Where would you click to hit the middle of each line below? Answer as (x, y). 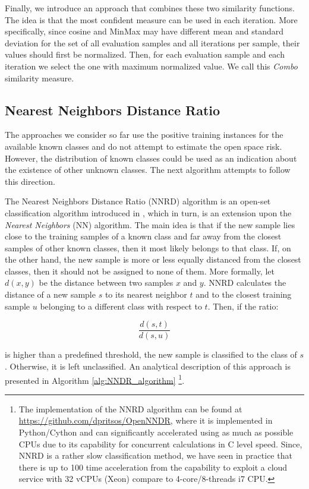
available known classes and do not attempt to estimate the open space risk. (144, 146)
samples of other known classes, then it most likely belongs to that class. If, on (148, 247)
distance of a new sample (50, 294)
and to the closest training (244, 294)
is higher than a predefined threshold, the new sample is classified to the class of (151, 354)
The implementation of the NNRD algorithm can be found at (130, 408)
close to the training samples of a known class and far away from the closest (143, 236)
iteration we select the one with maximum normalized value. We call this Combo (151, 66)
